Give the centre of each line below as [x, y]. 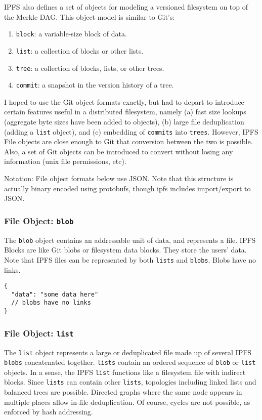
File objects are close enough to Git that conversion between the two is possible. [128, 141]
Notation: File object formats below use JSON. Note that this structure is [119, 178]
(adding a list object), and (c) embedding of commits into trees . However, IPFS [131, 131]
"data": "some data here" [55, 294]
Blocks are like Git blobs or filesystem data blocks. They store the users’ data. [125, 250]
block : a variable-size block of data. [71, 34]
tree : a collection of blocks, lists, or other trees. [90, 68]
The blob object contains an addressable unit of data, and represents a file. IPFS [130, 240]
